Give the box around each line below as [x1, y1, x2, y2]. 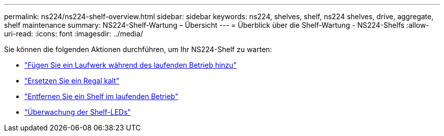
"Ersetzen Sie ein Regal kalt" [24, 76, 120, 85]
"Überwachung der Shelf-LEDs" [24, 108, 131, 116]
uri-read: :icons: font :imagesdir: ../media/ [4, 29, 143, 38]
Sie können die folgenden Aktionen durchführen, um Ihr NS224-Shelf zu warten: [4, 45, 272, 54]
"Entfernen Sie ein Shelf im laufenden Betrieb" [24, 92, 178, 101]
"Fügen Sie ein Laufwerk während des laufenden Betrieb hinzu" [24, 61, 237, 69]
